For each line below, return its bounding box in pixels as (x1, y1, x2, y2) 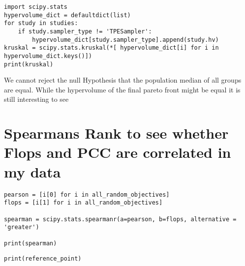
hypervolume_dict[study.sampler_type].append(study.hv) (32, 36, 219, 43)
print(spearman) (4, 240, 57, 247)
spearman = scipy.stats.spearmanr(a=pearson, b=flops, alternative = (4, 215, 237, 223)
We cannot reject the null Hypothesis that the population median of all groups (4, 75, 242, 85)
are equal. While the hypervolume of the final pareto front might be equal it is (4, 84, 241, 94)
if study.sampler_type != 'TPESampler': (18, 28, 152, 35)
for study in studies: (4, 20, 78, 27)
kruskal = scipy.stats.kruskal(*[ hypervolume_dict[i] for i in (4, 44, 219, 52)
